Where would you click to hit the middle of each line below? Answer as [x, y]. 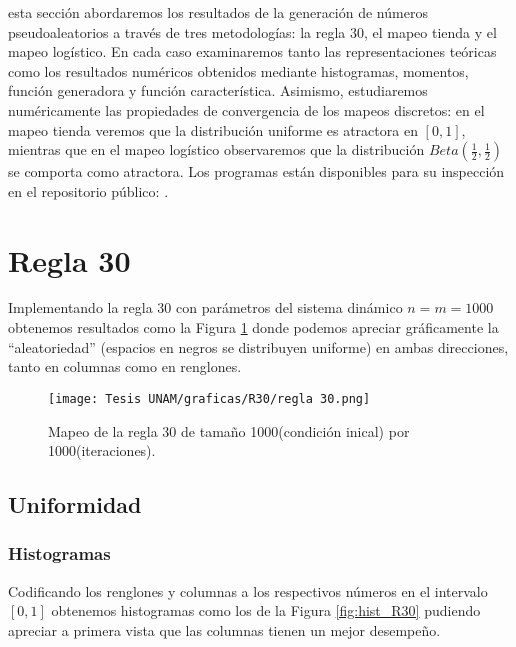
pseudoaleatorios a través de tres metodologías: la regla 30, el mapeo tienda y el [252, 31]
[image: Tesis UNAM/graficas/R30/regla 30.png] [209, 398]
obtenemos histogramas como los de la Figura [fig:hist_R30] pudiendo [266, 610]
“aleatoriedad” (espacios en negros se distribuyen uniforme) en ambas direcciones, [258, 346]
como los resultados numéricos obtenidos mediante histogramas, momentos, [238, 70]
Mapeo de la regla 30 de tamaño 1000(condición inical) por [229, 430]
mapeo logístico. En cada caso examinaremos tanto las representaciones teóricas [252, 51]
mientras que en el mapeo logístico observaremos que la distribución [216, 149]
